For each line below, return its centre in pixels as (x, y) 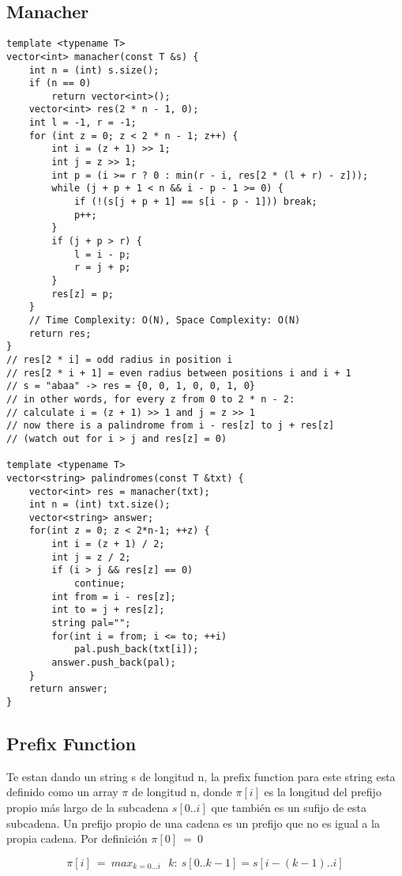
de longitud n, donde (182, 792)
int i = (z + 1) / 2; (108, 544)
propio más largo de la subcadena (88, 808)
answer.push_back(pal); (114, 663)
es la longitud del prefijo (323, 792)
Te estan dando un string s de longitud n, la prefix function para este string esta (201, 776)
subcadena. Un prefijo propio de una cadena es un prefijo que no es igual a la (193, 823)
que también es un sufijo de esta (289, 808)
